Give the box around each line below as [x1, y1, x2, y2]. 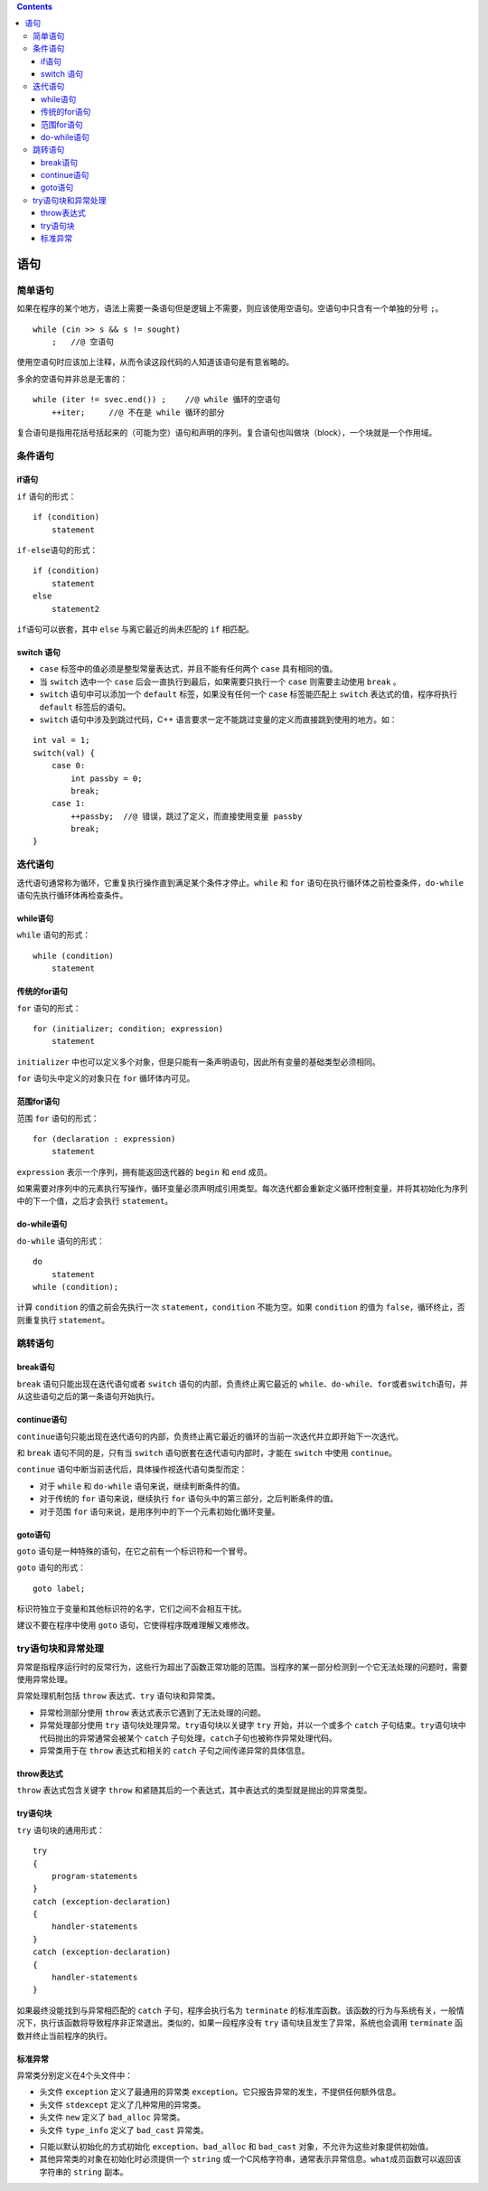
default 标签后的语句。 [39, 701, 131, 712]
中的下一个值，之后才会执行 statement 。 [16, 1196, 174, 1207]
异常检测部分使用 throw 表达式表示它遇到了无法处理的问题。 [39, 1707, 267, 1717]
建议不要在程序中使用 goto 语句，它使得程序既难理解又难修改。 [16, 1620, 255, 1631]
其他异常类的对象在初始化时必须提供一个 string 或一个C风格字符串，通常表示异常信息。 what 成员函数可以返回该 [39, 2154, 462, 2165]
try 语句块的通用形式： [16, 1824, 106, 1835]
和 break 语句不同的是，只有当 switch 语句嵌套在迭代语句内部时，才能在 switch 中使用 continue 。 [16, 1447, 398, 1458]
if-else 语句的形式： [16, 545, 99, 556]
